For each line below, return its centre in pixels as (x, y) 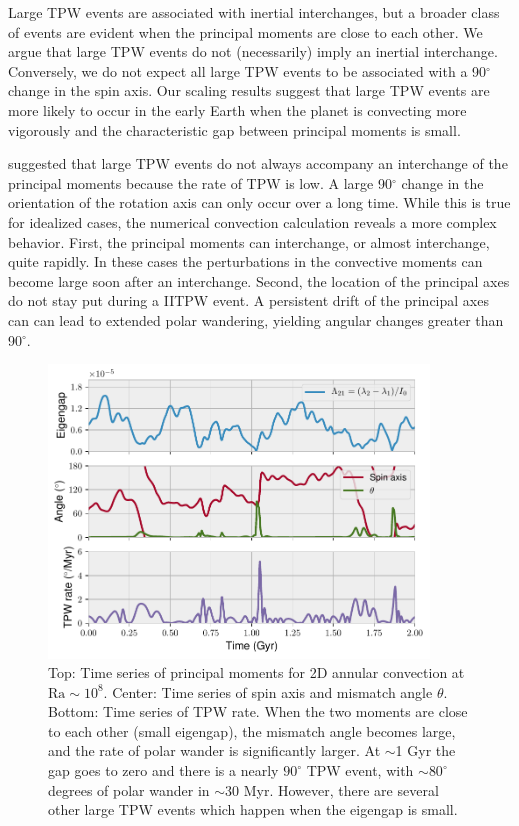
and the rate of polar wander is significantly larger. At (214, 750)
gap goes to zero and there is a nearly (163, 770)
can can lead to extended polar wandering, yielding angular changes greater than (256, 319)
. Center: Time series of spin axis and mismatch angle (268, 691)
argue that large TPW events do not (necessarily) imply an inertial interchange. (253, 51)
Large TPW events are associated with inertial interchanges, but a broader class (254, 12)
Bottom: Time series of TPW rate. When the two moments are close (258, 711)
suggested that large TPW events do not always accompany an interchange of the (258, 163)
